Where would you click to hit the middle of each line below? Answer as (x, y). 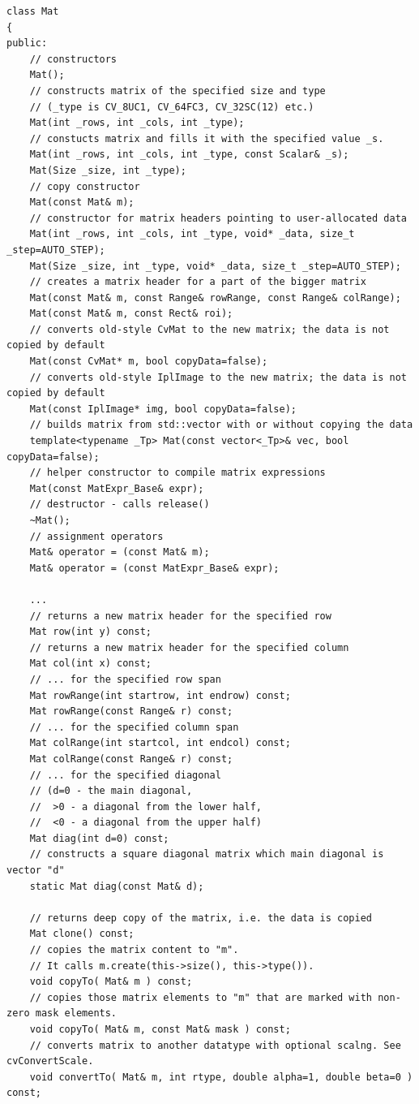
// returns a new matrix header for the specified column (189, 647)
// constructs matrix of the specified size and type (177, 91)
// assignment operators (96, 536)
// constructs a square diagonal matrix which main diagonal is (207, 854)
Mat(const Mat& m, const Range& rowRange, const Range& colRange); (215, 298)
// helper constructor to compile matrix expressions (177, 473)
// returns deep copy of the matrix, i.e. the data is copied (201, 918)
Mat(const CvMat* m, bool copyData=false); (149, 362)
